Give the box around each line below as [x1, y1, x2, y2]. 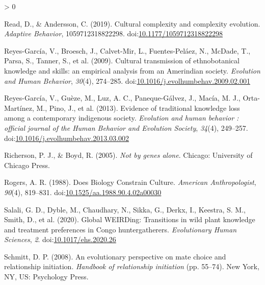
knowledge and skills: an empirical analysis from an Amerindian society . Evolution [4, 65, 260, 76]
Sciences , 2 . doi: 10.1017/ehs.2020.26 [4, 234, 116, 245]
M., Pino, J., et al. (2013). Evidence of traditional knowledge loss [36, 102, 240, 113]
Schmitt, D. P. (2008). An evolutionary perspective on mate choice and [4, 251, 226, 262]
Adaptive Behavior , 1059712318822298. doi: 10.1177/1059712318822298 [4, 28, 223, 39]
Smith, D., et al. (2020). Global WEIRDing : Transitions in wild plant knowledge [4, 214, 255, 225]
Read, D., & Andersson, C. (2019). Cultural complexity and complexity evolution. [4, 18, 260, 29]
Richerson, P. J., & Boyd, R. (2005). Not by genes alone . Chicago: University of [4, 150, 253, 160]
